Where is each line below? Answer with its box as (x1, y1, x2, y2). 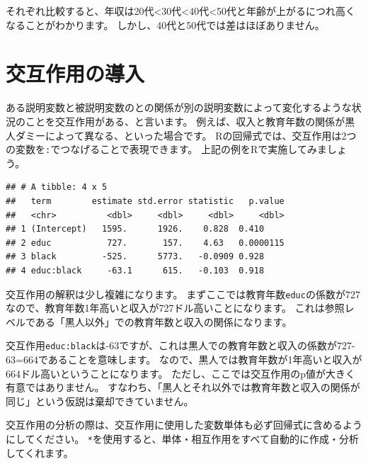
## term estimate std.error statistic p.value (6, 196, 284, 206)
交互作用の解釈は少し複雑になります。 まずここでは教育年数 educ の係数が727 (6, 286, 360, 301)
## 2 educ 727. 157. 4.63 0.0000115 (6, 237, 284, 248)
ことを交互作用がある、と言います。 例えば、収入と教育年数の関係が (25, 113, 345, 128)
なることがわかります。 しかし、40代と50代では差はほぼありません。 (6, 17, 325, 32)
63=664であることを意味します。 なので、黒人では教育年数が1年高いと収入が (6, 352, 362, 366)
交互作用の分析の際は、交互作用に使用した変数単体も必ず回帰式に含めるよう (6, 417, 362, 432)
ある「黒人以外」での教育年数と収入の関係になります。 (35, 314, 292, 329)
